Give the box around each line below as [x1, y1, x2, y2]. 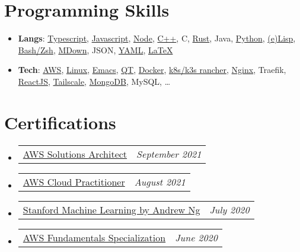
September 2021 [136, 146, 202, 161]
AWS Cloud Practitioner [23, 174, 125, 189]
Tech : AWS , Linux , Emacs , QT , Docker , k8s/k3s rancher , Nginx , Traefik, [18, 63, 286, 76]
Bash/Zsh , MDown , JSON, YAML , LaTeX [18, 43, 173, 56]
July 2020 [209, 202, 250, 216]
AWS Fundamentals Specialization [23, 230, 166, 244]
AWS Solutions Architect [23, 146, 127, 161]
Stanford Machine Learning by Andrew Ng [23, 202, 200, 216]
